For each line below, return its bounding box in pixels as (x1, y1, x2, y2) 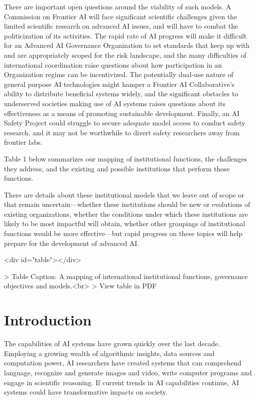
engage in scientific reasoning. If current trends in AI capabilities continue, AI (4, 377, 239, 387)
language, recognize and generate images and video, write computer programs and (4, 367, 252, 377)
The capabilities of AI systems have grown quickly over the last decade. (4, 338, 220, 349)
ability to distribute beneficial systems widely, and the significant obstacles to (4, 88, 238, 99)
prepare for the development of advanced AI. (4, 238, 139, 248)
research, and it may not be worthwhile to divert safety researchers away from (4, 127, 240, 137)
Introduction (4, 310, 92, 330)
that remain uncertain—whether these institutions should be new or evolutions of (4, 199, 251, 209)
